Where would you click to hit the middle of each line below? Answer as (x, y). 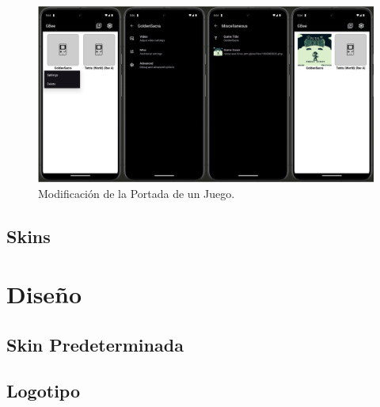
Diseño (44, 294)
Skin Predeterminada (95, 344)
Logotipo (44, 391)
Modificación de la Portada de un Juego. (137, 193)
